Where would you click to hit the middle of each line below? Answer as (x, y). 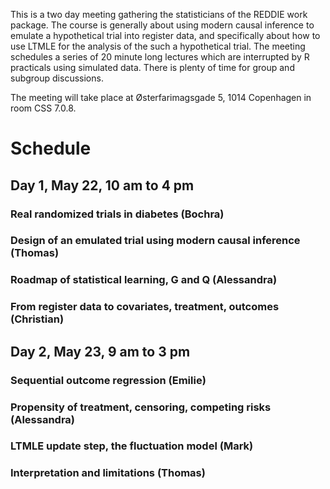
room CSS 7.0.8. (43, 108)
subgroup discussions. (57, 78)
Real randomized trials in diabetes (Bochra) (117, 214)
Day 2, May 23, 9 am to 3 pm (100, 351)
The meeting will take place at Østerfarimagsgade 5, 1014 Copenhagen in (161, 97)
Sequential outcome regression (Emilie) (108, 380)
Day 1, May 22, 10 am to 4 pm (102, 185)
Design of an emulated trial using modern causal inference (155, 241)
